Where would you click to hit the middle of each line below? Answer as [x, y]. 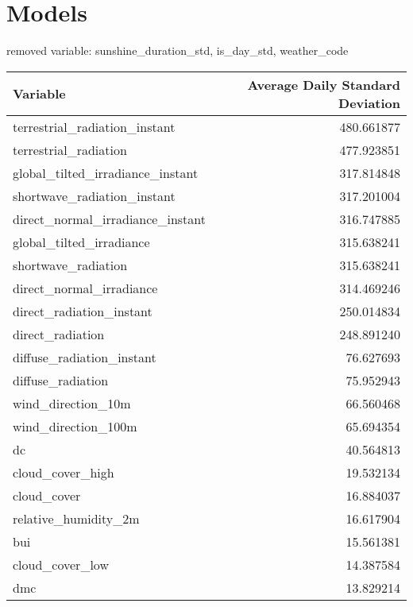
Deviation [369, 102]
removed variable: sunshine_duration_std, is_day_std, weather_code [178, 50]
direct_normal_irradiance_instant [109, 218]
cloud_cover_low [61, 564]
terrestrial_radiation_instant [94, 126]
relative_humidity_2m [76, 518]
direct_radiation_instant [83, 311]
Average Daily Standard [324, 84]
